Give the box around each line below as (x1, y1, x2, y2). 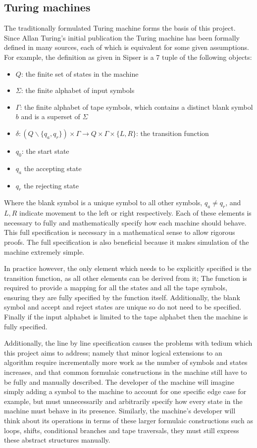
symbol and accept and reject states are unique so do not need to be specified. (4, 302, 242, 312)
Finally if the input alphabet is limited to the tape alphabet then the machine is (4, 312, 248, 322)
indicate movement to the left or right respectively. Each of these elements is (19, 208, 252, 218)
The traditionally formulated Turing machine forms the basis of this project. (4, 23, 236, 33)
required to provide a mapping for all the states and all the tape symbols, (4, 282, 227, 293)
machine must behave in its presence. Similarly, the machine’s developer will (4, 405, 236, 416)
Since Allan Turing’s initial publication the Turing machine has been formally (4, 32, 240, 43)
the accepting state (24, 163, 82, 173)
